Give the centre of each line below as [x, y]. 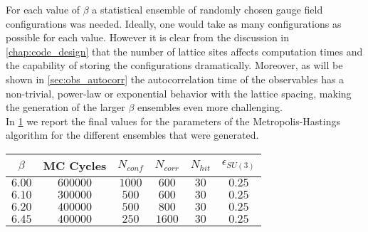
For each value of [43, 9]
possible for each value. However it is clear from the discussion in [148, 37]
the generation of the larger [65, 107]
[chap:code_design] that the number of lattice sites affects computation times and [184, 51]
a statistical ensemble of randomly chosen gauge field [207, 9]
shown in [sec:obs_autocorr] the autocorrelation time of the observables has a [175, 79]
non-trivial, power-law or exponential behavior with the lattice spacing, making [179, 93]
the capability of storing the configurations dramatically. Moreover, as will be [174, 65]
